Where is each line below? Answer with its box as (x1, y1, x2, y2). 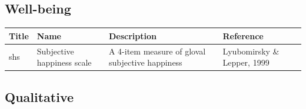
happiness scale (36, 56, 92, 69)
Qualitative (5, 87, 74, 105)
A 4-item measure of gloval (108, 45, 206, 57)
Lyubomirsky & (222, 45, 280, 57)
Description (108, 29, 157, 42)
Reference (222, 29, 264, 42)
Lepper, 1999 (222, 56, 270, 69)
